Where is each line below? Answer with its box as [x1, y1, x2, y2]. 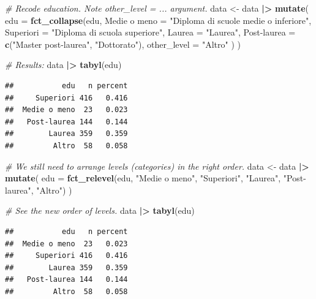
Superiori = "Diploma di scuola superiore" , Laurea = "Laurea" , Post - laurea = [5, 26, 296, 39]
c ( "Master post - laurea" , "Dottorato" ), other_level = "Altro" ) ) [5, 37, 241, 50]
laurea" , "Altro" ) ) [5, 183, 72, 196]
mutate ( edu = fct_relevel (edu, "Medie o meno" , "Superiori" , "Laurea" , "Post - [5, 172, 306, 184]
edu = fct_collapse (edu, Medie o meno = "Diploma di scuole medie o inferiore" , [5, 13, 312, 26]
